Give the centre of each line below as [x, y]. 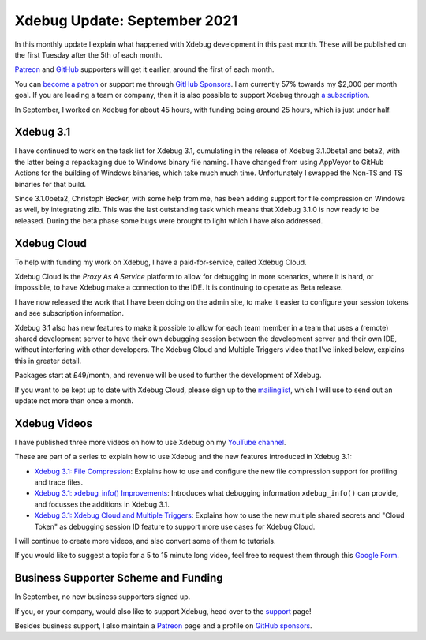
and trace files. [58, 482]
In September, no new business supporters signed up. [103, 597]
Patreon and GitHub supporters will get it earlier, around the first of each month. [144, 69]
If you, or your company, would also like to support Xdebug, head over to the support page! [163, 611]
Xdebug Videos [53, 423]
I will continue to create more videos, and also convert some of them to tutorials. [145, 541]
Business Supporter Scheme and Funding [119, 578]
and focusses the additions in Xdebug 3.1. [102, 504]
